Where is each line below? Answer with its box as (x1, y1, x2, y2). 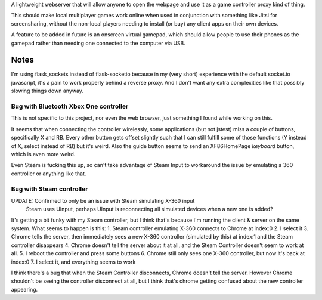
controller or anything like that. (11, 170, 86, 177)
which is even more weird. (11, 150, 76, 157)
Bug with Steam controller (11, 185, 88, 193)
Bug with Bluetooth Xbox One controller (11, 102, 129, 110)
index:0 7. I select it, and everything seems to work (11, 258, 136, 265)
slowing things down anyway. (11, 87, 83, 95)
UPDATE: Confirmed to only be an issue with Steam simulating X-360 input (11, 197, 195, 204)
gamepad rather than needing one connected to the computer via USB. (11, 39, 186, 47)
